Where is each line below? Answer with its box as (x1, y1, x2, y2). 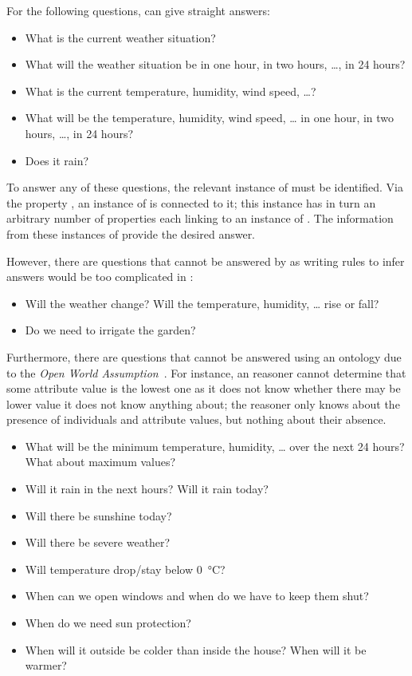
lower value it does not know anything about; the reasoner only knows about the (6, 395, 400, 412)
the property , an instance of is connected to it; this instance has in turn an (6, 194, 376, 211)
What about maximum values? (25, 453, 176, 470)
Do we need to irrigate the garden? (25, 322, 196, 338)
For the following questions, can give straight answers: (6, 2, 270, 18)
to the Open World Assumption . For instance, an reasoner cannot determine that (6, 364, 406, 381)
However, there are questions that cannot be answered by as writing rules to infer (6, 252, 405, 269)
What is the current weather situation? (25, 29, 216, 45)
